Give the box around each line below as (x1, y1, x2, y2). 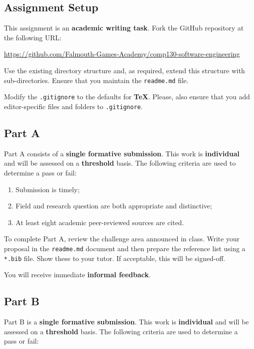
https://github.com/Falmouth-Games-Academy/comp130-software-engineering (4, 49, 240, 59)
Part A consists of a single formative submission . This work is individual (4, 148, 240, 158)
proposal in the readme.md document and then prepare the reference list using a (4, 243, 246, 253)
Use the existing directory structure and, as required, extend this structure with (4, 65, 245, 75)
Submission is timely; (15, 184, 80, 194)
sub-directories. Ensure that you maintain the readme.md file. (4, 75, 189, 85)
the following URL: (4, 32, 62, 42)
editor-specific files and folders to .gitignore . (4, 101, 143, 111)
